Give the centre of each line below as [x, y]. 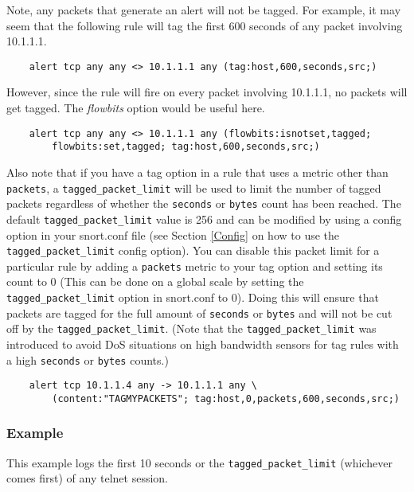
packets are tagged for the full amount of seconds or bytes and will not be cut [199, 312]
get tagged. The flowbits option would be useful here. [136, 108]
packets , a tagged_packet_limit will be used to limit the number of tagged [194, 187]
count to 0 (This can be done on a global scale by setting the [155, 281]
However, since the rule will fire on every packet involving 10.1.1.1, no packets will [207, 92]
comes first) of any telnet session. [87, 478]
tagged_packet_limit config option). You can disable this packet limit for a [193, 250]
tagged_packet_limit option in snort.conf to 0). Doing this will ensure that [193, 297]
